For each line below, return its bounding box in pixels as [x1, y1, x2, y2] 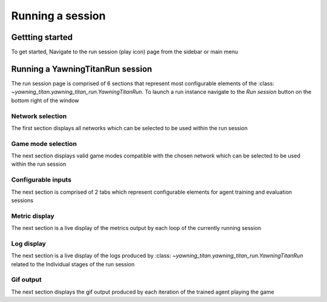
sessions [11, 197, 33, 204]
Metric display [11, 212, 54, 220]
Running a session [11, 9, 106, 22]
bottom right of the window [11, 97, 79, 104]
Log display [11, 239, 47, 248]
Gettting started [11, 32, 73, 42]
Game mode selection [11, 139, 77, 148]
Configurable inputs [11, 176, 72, 184]
